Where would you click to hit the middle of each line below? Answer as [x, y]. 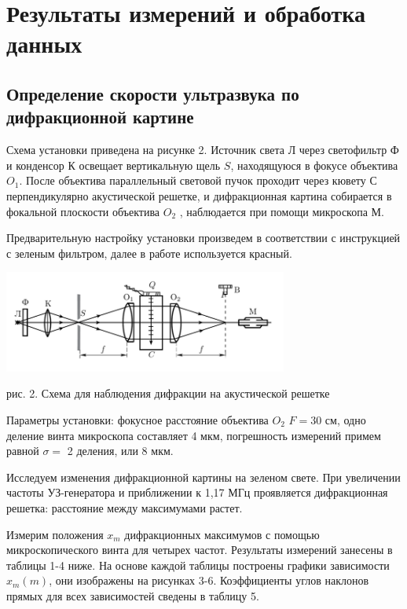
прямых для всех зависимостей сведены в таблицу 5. [133, 595]
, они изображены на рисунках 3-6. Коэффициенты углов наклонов [209, 580]
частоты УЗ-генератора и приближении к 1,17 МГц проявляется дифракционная [197, 492]
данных [44, 44]
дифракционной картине [100, 117]
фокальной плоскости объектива [83, 211]
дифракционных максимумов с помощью [222, 534]
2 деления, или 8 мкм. [120, 451]
